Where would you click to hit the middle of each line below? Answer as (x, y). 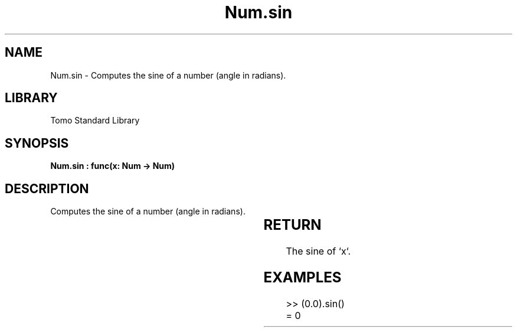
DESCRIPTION (47, 188)
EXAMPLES (302, 277)
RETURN (292, 225)
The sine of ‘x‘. (318, 251)
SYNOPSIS (37, 143)
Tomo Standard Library (95, 121)
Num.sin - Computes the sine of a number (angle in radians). (168, 75)
